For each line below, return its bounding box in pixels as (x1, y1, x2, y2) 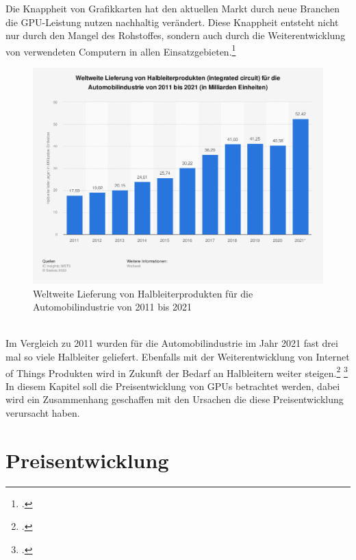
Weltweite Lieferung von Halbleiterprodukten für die (33, 286, 253, 300)
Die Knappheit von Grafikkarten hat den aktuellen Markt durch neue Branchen (5, 1, 340, 15)
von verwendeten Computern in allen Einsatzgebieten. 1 (5, 42, 236, 58)
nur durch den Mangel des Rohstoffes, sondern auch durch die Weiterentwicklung (5, 28, 346, 42)
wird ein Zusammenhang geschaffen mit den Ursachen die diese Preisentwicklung (5, 392, 344, 406)
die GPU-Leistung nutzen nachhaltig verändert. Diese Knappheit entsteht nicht (5, 14, 339, 29)
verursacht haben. (5, 406, 80, 420)
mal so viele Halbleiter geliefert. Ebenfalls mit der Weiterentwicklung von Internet (5, 350, 350, 364)
